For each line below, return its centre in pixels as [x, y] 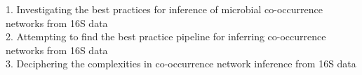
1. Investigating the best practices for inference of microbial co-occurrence [164, 9]
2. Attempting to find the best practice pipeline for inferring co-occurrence [166, 36]
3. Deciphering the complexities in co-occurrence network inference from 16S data [181, 64]
